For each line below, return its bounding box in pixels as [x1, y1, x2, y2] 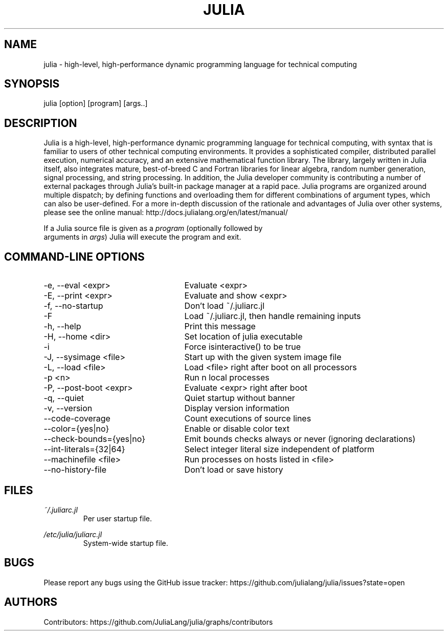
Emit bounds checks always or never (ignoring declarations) [184, 434, 416, 444]
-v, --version [43, 403, 93, 414]
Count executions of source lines [184, 413, 311, 424]
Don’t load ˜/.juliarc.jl [184, 301, 265, 311]
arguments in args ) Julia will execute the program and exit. [43, 232, 241, 242]
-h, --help [43, 321, 81, 332]
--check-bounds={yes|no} [43, 434, 146, 444]
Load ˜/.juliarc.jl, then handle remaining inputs [184, 311, 361, 322]
